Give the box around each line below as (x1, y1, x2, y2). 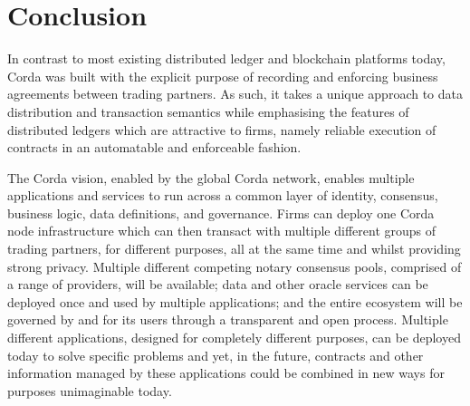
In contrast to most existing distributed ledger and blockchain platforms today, (7, 49, 446, 68)
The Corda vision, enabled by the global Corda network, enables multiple (7, 168, 415, 187)
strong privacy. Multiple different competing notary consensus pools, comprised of (7, 256, 462, 275)
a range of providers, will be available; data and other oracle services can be (7, 275, 428, 294)
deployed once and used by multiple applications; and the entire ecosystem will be (7, 292, 463, 311)
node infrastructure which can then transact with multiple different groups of (7, 221, 436, 240)
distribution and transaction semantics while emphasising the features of (7, 101, 409, 121)
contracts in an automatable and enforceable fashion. (7, 138, 302, 157)
